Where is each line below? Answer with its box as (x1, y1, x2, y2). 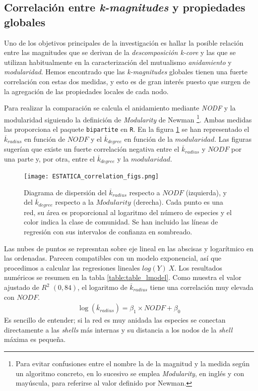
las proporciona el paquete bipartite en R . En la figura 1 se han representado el (4, 124, 250, 134)
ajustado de (4, 282, 39, 292)
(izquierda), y (186, 187, 227, 197)
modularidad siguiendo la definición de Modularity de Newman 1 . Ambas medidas (4, 112, 252, 124)
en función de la (124, 133, 173, 144)
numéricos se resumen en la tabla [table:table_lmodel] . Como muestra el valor (4, 272, 242, 282)
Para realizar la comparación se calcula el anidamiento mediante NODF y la (4, 103, 236, 113)
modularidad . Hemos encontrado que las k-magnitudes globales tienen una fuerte (4, 66, 248, 77)
